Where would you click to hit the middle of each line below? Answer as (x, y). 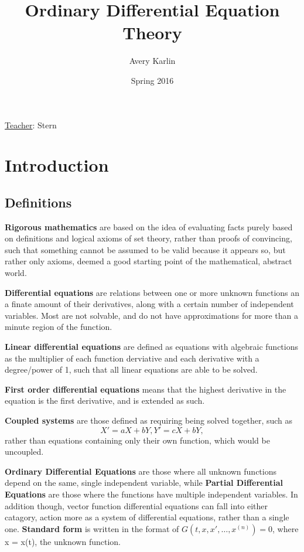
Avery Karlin (152, 61)
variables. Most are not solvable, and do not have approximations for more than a (152, 315)
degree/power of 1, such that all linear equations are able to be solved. (131, 369)
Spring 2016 (152, 80)
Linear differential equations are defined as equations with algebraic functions (151, 347)
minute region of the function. (59, 327)
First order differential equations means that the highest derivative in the (146, 389)
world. (16, 273)
